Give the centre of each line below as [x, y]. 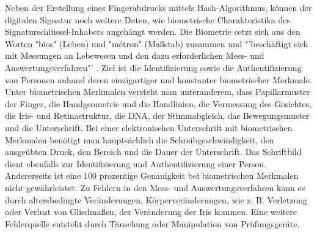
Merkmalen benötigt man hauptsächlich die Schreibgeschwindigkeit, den [140, 139]
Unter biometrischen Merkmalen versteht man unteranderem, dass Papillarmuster [158, 92]
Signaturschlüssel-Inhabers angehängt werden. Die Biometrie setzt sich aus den [153, 32]
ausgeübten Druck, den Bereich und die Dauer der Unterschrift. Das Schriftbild [153, 152]
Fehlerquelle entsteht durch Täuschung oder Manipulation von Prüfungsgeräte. [152, 223]
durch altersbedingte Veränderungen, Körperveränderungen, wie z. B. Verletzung [156, 199]
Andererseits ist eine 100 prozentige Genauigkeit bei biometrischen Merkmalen [152, 175]
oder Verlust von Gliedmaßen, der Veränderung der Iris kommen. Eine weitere [151, 212]
